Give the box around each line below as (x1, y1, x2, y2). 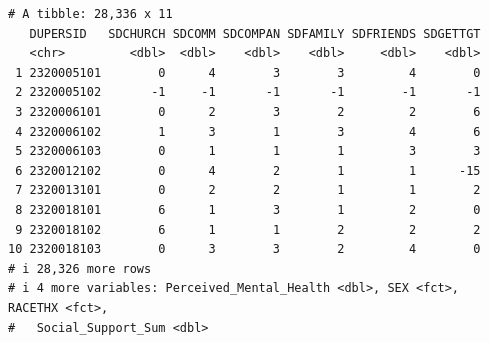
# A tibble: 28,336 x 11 (8, 7, 173, 21)
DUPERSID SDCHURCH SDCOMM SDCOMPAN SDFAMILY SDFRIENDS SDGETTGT (29, 26, 481, 41)
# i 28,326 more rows (8, 261, 152, 276)
